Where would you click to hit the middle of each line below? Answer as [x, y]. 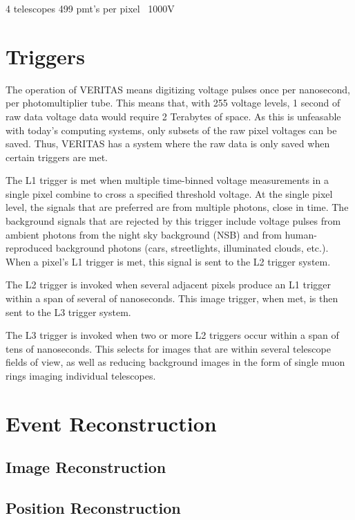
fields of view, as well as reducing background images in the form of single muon [175, 362]
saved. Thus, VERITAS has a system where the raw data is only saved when [168, 143]
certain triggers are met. [57, 157]
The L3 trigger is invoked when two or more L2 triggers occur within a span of [172, 335]
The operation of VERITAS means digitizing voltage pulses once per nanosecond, [178, 89]
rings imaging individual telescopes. [81, 375]
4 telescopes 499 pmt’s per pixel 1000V [90, 8]
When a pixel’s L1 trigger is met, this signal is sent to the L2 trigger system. [168, 261]
